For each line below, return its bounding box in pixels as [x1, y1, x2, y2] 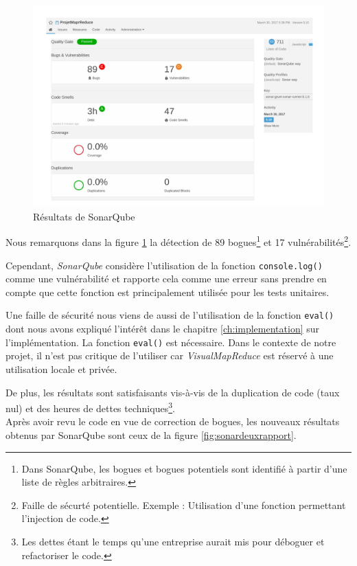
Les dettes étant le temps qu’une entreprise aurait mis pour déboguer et [21, 534, 325, 548]
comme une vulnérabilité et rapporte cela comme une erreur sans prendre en [5, 271, 327, 286]
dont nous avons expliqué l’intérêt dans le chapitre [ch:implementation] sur [5, 321, 320, 336]
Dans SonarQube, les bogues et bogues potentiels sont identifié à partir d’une [21, 461, 347, 475]
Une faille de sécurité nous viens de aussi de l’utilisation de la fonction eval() [5, 308, 334, 322]
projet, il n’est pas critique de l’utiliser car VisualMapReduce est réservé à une [5, 348, 334, 363]
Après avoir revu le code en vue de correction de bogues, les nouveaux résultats [5, 414, 340, 429]
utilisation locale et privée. [5, 361, 117, 376]
